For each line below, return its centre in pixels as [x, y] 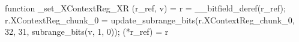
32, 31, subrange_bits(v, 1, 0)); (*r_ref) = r [87, 31]
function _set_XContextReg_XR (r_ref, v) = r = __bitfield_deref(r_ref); [145, 8]
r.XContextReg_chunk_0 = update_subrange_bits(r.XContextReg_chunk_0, [150, 19]
